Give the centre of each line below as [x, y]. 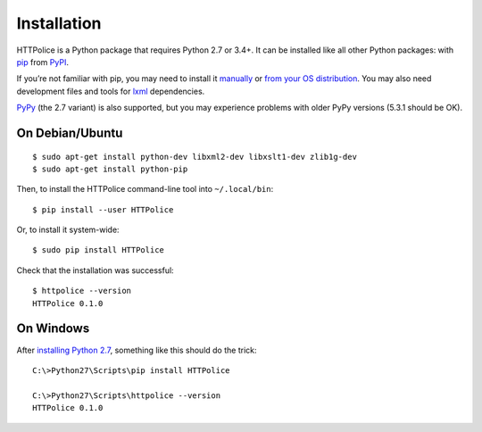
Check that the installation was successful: [95, 270]
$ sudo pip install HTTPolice [99, 250]
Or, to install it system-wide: [68, 230]
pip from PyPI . [42, 62]
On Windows [53, 329]
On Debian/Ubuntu [70, 133]
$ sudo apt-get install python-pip [110, 169]
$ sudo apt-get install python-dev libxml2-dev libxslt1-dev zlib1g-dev [195, 157]
